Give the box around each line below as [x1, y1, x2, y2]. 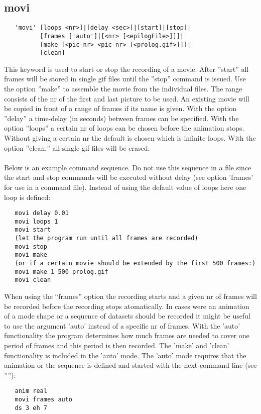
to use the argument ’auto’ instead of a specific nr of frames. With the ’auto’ [4, 320, 240, 331]
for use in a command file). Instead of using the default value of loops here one [4, 181, 246, 192]
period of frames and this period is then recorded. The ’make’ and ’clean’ [4, 340, 229, 351]
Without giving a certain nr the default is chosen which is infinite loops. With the [4, 132, 256, 143]
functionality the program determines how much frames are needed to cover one [4, 330, 249, 341]
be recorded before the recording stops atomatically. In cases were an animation [4, 300, 249, 311]
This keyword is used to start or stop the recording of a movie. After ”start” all [4, 63, 249, 74]
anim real [15, 387, 47, 395]
